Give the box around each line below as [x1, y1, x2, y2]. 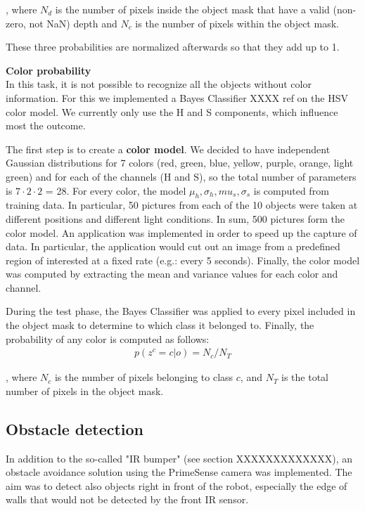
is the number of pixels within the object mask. [135, 15, 339, 30]
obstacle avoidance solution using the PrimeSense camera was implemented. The [6, 465, 352, 479]
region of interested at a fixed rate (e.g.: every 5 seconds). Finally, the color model [6, 252, 360, 267]
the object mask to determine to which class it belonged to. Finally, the [6, 318, 314, 332]
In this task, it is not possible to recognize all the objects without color [6, 77, 312, 91]
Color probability [6, 63, 91, 77]
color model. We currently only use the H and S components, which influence [6, 104, 338, 119]
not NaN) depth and [29, 15, 117, 30]
